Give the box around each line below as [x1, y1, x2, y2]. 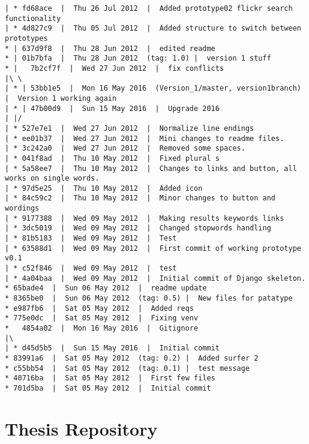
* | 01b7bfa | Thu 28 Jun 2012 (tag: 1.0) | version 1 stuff [5, 54, 271, 63]
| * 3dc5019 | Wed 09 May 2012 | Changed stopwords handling [5, 224, 271, 233]
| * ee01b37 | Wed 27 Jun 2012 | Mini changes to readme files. [5, 134, 284, 143]
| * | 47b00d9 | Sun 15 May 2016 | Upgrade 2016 [5, 104, 220, 113]
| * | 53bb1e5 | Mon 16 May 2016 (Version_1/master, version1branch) [5, 84, 301, 93]
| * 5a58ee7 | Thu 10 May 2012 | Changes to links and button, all [5, 164, 297, 173]
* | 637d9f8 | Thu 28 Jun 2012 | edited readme [5, 44, 215, 53]
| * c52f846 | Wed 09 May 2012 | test [5, 264, 177, 273]
